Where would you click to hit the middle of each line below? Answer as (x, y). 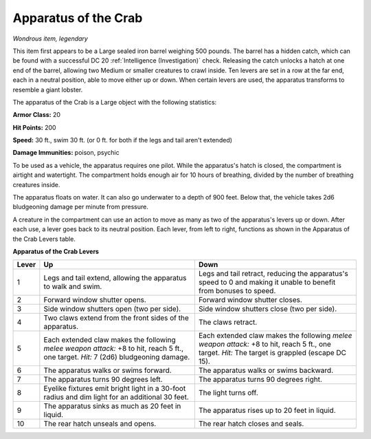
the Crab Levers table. (44, 239)
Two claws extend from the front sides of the (116, 318)
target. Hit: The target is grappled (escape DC (272, 353)
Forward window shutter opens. (95, 300)
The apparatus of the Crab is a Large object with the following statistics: (115, 102)
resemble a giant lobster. (48, 89)
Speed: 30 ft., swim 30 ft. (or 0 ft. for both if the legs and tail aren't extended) (123, 140)
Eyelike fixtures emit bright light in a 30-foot (115, 389)
